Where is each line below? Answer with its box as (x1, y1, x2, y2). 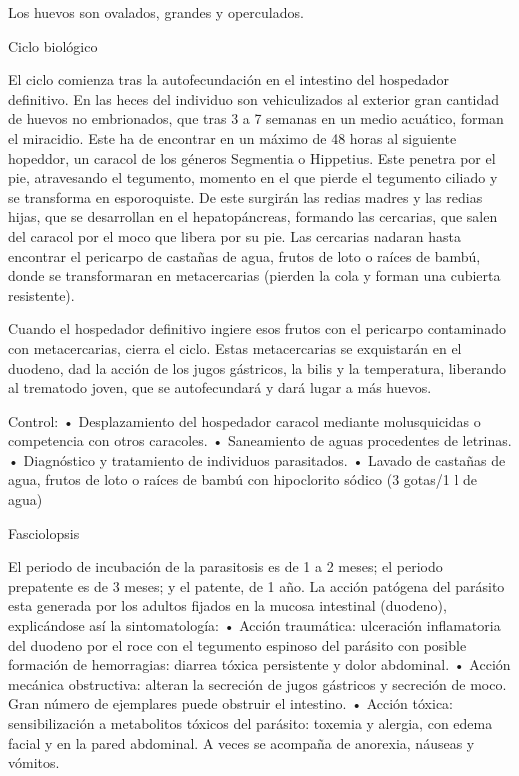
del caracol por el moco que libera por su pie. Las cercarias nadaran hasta (8, 225, 462, 246)
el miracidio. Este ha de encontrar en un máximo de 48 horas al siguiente (8, 127, 457, 148)
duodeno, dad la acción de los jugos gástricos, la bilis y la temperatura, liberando (8, 357, 506, 378)
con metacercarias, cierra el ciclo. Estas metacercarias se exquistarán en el (8, 337, 462, 358)
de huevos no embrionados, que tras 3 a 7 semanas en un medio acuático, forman (8, 108, 504, 129)
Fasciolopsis (8, 522, 80, 543)
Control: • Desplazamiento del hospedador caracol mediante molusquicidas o (8, 410, 481, 431)
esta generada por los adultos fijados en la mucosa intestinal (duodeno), (8, 595, 447, 616)
